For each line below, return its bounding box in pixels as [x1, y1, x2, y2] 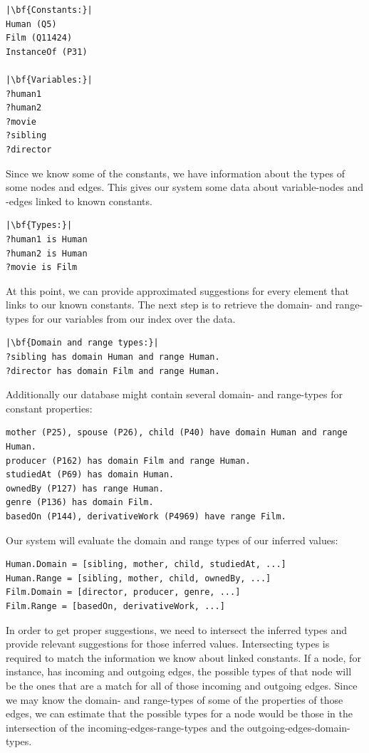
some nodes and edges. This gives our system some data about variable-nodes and [6, 180, 363, 194]
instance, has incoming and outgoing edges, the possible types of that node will [6, 664, 352, 679]
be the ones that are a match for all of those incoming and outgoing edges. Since [6, 677, 358, 692]
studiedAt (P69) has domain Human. [6, 469, 175, 480]
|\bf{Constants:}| [6, 5, 93, 15]
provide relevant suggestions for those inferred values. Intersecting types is [6, 636, 330, 651]
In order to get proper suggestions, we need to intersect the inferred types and [6, 622, 347, 637]
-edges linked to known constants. [6, 193, 152, 208]
